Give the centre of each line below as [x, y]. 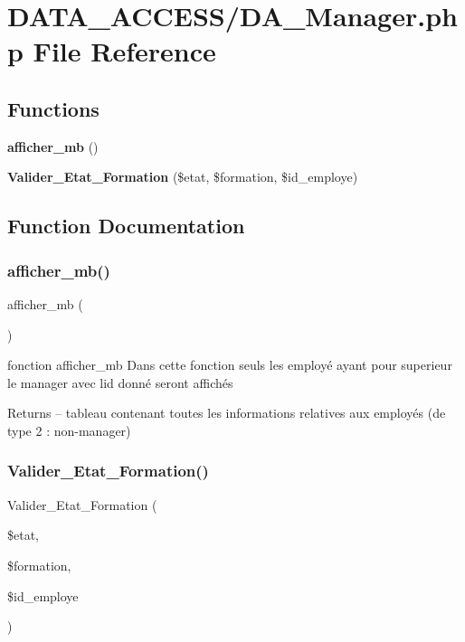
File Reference [124, 51]
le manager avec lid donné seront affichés [120, 382]
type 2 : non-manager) [69, 430]
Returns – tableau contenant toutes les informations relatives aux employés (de [227, 413]
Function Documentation [126, 226]
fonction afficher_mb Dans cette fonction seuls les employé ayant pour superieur [230, 365]
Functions [53, 108]
